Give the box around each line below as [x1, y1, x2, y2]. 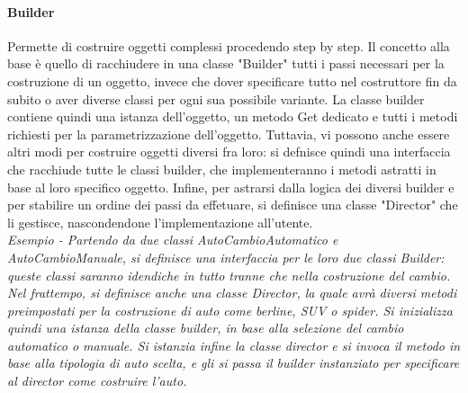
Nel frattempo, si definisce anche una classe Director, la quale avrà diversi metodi [7, 283, 457, 302]
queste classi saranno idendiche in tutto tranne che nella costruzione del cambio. [7, 265, 451, 284]
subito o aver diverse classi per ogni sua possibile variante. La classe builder [7, 89, 425, 108]
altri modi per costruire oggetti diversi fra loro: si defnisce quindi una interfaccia [7, 142, 451, 161]
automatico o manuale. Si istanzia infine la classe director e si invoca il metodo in [7, 335, 461, 354]
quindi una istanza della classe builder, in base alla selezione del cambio [7, 318, 404, 337]
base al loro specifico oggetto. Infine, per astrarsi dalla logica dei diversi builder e [7, 177, 454, 196]
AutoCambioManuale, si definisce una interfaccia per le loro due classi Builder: [7, 247, 445, 266]
